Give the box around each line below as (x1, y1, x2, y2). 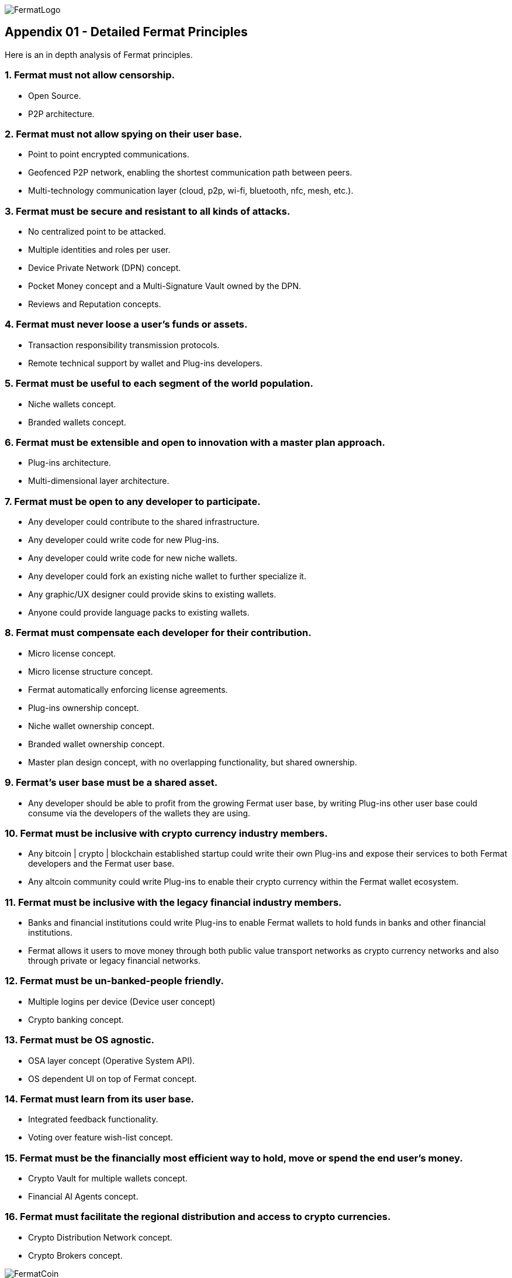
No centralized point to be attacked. (28, 226, 166, 237)
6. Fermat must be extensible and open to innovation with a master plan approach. (5, 436, 385, 448)
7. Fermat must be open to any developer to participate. (5, 495, 261, 507)
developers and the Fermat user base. (28, 858, 175, 869)
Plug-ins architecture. (28, 458, 111, 468)
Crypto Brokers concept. (28, 1250, 123, 1260)
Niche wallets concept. (28, 398, 116, 409)
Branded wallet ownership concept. (28, 738, 165, 749)
